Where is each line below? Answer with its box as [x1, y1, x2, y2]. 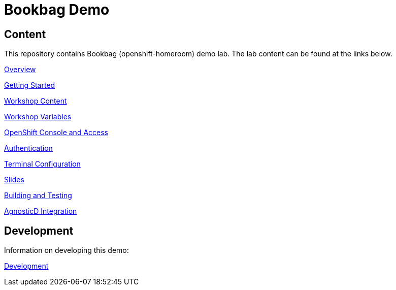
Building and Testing [4, 191, 72, 200]
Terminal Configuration [4, 159, 81, 169]
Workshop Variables [4, 112, 72, 121]
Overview [4, 65, 36, 74]
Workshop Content [4, 96, 67, 106]
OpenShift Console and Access [4, 128, 108, 137]
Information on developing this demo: [4, 246, 129, 255]
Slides [4, 175, 24, 184]
